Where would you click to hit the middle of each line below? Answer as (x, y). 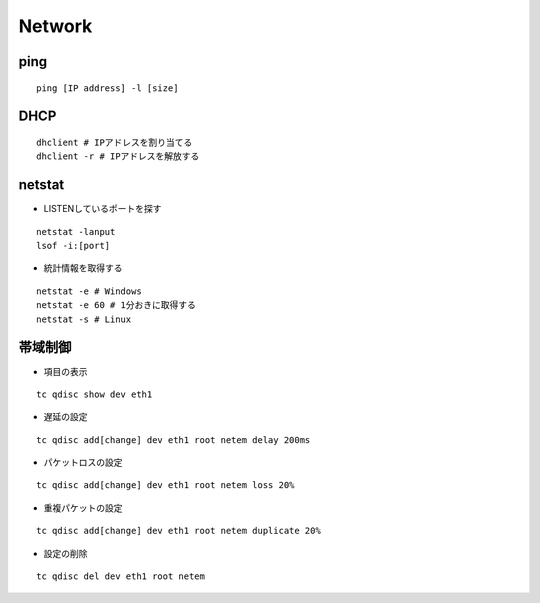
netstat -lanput (76, 231)
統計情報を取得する (83, 268)
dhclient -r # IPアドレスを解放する (118, 156)
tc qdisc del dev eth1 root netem (120, 576)
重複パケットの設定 (83, 507)
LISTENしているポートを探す (102, 209)
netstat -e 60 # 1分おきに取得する (116, 305)
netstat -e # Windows (89, 291)
